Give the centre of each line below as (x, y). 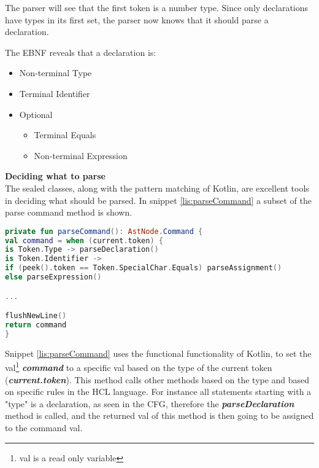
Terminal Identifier (55, 93)
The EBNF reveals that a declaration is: (81, 52)
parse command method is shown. (69, 212)
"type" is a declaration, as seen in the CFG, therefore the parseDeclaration (150, 403)
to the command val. (44, 427)
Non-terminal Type (56, 73)
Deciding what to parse (55, 176)
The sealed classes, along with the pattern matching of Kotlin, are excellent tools (157, 188)
